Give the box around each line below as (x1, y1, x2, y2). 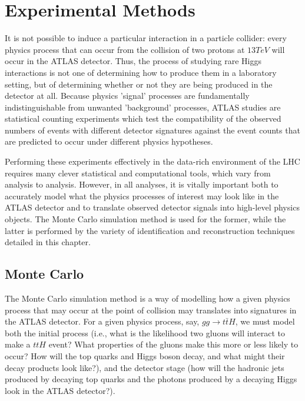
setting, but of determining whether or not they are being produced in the (5, 78, 273, 90)
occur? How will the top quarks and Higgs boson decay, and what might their (5, 349, 285, 362)
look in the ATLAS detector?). (5, 384, 115, 396)
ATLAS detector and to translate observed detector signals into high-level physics (5, 201, 300, 213)
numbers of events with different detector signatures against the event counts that (5, 123, 300, 136)
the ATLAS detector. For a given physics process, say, (5, 315, 200, 328)
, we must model (235, 315, 295, 328)
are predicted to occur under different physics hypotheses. (5, 135, 213, 148)
